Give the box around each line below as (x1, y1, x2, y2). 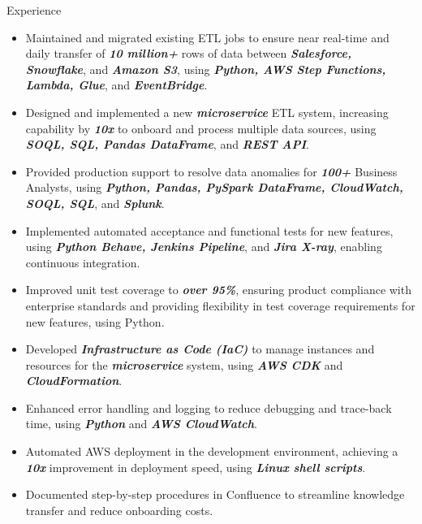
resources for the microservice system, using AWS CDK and (25, 356, 343, 373)
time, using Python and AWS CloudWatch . (25, 415, 257, 432)
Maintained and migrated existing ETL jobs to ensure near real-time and (25, 28, 390, 45)
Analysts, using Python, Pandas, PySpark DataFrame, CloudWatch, (25, 179, 403, 196)
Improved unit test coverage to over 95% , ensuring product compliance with (25, 281, 411, 298)
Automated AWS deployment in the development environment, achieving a (25, 443, 398, 460)
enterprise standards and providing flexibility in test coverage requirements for (25, 297, 416, 314)
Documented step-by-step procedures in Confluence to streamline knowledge (25, 486, 405, 503)
